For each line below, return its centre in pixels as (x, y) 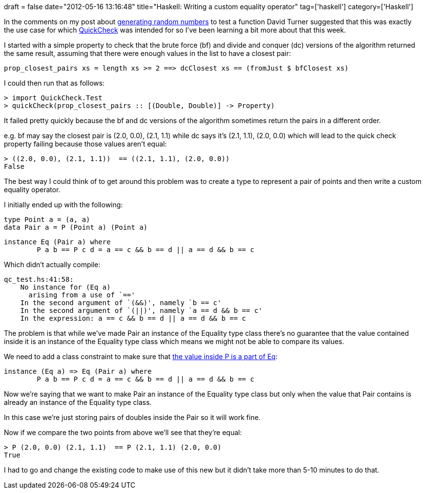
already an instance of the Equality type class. (78, 402)
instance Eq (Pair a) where (57, 242)
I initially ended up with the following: (64, 205)
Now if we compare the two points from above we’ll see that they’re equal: (123, 432)
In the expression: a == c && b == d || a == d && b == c (133, 318)
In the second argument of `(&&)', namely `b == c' (121, 303)
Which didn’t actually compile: (52, 265)
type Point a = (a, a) (47, 219)
